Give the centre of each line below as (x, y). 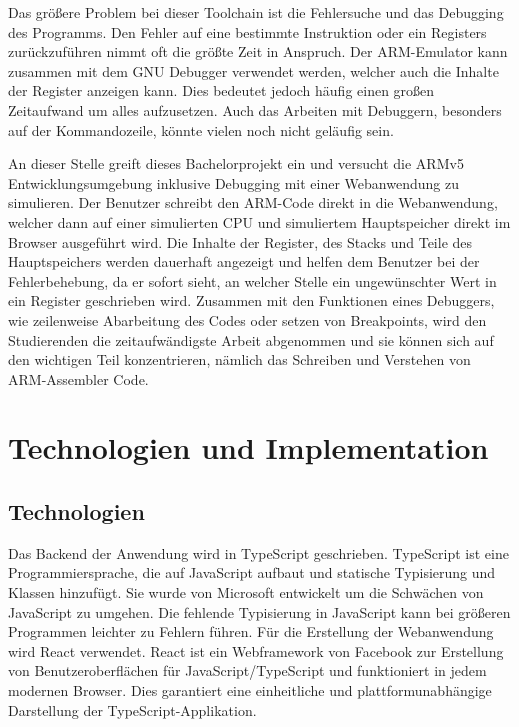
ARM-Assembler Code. (78, 378)
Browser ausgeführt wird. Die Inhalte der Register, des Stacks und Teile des (240, 241)
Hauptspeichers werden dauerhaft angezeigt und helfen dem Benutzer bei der (244, 261)
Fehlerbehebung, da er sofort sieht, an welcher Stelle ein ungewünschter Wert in (252, 280)
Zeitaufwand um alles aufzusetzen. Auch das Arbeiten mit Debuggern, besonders (255, 109)
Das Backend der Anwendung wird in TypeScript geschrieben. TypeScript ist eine (258, 552)
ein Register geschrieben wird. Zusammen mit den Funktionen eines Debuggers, (251, 300)
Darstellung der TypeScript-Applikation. (132, 709)
